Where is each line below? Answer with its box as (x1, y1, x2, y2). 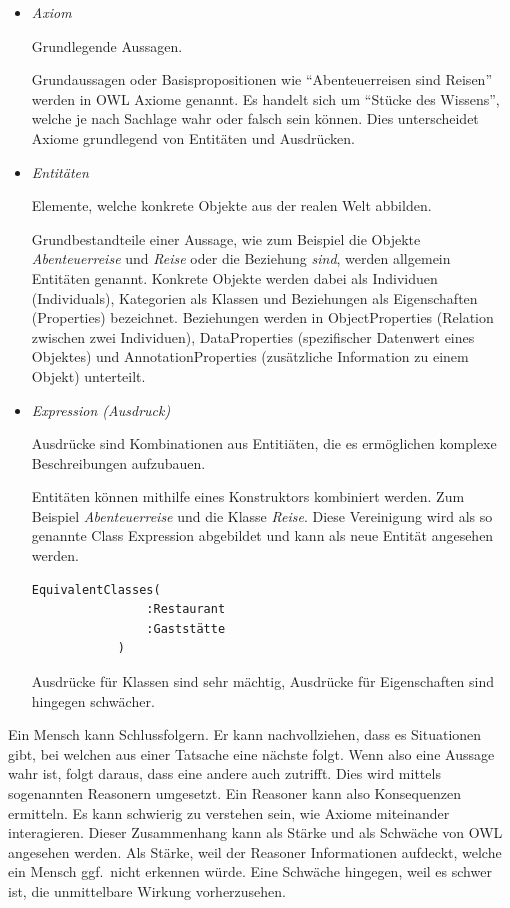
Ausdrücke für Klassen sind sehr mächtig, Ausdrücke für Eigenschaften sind (31, 671, 495, 692)
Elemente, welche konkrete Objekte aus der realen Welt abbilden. (31, 195, 432, 216)
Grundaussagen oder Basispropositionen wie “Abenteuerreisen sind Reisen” (31, 69, 492, 90)
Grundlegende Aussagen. (31, 35, 183, 56)
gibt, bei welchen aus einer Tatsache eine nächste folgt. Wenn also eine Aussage (8, 743, 495, 764)
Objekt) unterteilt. (31, 365, 146, 386)
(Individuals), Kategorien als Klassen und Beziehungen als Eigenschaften (31, 287, 478, 308)
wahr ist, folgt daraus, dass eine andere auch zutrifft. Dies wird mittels (8, 763, 441, 784)
